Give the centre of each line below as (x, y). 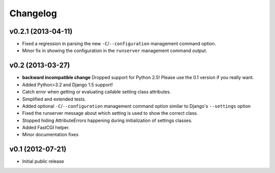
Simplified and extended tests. (54, 99)
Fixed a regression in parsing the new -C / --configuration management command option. (119, 44)
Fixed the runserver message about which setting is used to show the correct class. (110, 113)
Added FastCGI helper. (46, 128)
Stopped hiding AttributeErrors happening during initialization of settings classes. (107, 120)
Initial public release (43, 161)
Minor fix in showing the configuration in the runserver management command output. (115, 51)
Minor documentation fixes (50, 135)
